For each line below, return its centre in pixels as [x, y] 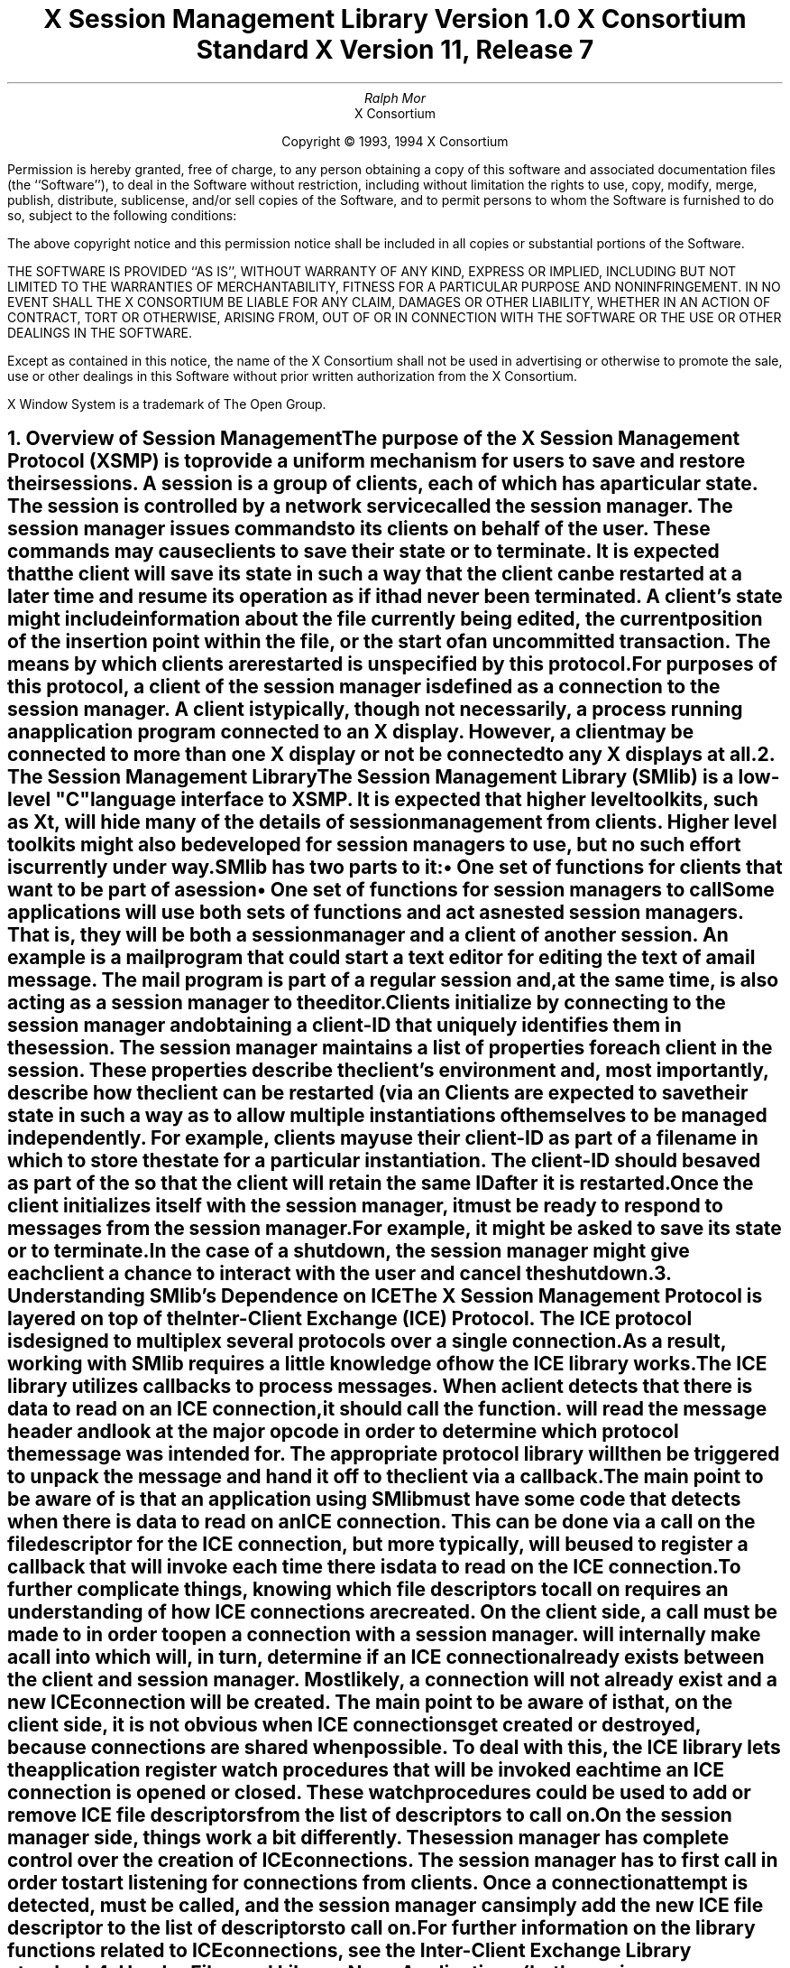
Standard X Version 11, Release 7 [395, 50]
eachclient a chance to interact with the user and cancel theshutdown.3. [340, 1274]
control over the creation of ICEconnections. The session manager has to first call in [393, 1861]
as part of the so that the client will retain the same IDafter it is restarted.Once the [381, 1184]
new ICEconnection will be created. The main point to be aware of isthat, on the [370, 1703]
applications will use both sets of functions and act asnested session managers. [376, 913]
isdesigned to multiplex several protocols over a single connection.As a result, [367, 1341]
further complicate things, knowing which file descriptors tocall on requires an [368, 1590]
